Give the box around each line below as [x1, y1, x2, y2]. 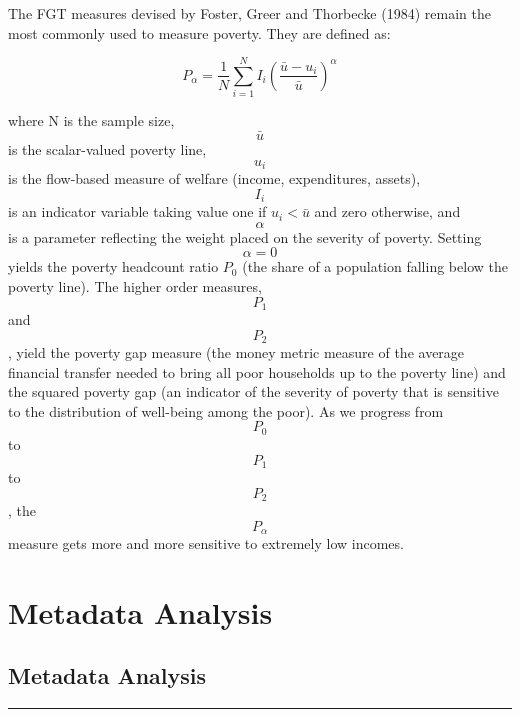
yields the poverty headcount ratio [8, 256, 219, 277]
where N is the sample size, [8, 110, 175, 131]
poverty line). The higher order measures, [8, 276, 262, 296]
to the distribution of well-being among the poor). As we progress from [8, 400, 444, 421]
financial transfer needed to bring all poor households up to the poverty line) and [8, 361, 506, 382]
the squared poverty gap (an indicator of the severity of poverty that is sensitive [8, 381, 499, 402]
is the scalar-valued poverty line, [8, 139, 207, 160]
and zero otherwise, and [314, 201, 461, 222]
